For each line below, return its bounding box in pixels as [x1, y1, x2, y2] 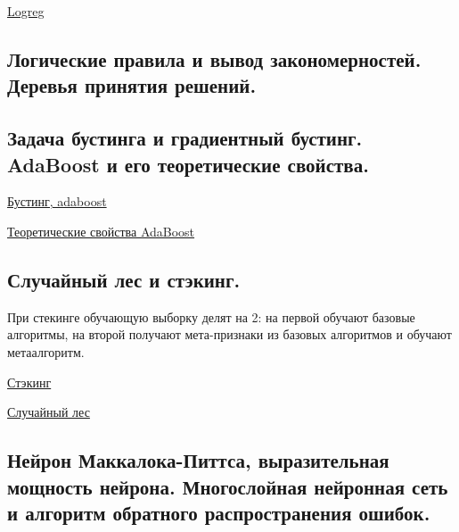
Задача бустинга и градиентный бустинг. [7, 124, 363, 152]
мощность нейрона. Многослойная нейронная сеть [7, 472, 448, 500]
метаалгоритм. [7, 342, 85, 361]
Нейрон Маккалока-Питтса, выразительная [7, 446, 389, 474]
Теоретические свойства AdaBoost [7, 221, 195, 240]
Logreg [7, 2, 45, 20]
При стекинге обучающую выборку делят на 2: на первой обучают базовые [7, 307, 415, 326]
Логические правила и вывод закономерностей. [7, 45, 422, 72]
